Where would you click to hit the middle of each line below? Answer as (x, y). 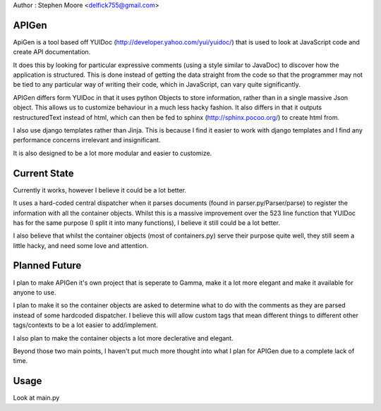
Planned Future (47, 265)
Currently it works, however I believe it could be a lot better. (100, 190)
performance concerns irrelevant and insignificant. (87, 140)
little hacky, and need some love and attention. (81, 245)
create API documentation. (52, 52)
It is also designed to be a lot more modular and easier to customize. (113, 153)
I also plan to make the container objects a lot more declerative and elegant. (123, 338)
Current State (43, 173)
